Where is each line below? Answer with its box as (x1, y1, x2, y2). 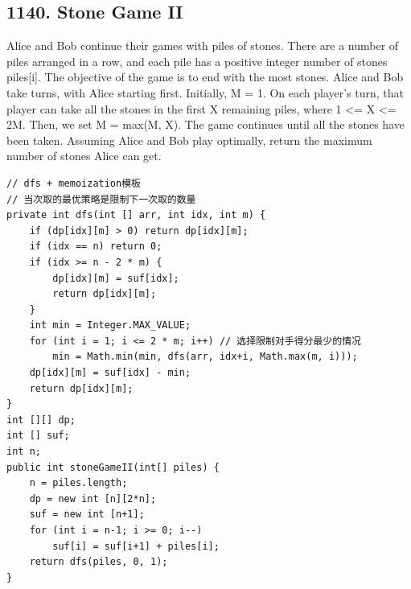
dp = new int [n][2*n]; (29, 492, 157, 505)
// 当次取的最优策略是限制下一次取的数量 (6, 193, 196, 205)
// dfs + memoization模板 (6, 177, 141, 189)
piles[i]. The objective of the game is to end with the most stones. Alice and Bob (6, 68, 404, 85)
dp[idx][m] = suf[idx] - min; (29, 367, 191, 379)
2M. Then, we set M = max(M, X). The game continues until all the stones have (6, 116, 405, 133)
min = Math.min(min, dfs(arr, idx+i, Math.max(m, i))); (52, 351, 358, 363)
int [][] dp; (6, 414, 76, 426)
